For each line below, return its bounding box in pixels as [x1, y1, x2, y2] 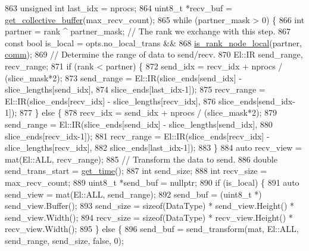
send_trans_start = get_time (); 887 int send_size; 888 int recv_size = [5, 164, 267, 177]
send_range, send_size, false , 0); [5, 234, 124, 246]
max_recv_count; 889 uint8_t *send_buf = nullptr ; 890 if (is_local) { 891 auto [5, 176, 299, 188]
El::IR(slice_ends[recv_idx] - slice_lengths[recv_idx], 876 [5, 94, 216, 107]
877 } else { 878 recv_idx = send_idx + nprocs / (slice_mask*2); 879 [19, 106, 277, 119]
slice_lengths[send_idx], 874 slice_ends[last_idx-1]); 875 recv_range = [5, 83, 266, 96]
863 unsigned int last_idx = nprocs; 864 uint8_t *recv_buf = [5, 2, 232, 14]
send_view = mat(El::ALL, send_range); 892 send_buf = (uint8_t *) [5, 188, 262, 200]
